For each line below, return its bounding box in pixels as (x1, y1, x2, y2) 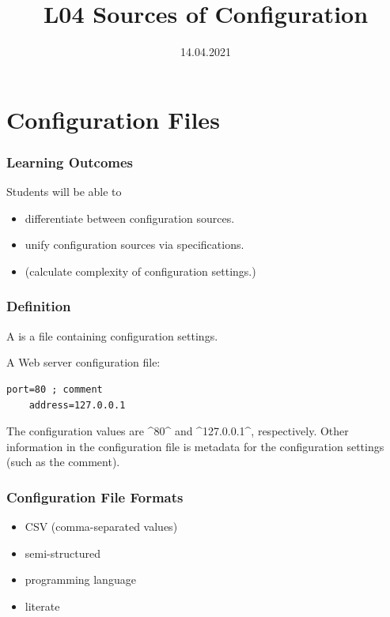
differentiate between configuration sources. (25, 209, 235, 226)
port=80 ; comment (6, 383, 103, 395)
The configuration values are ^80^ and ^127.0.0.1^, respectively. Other (6, 423, 349, 439)
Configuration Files (6, 103, 220, 135)
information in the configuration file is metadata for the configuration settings (6, 438, 384, 454)
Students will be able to (6, 183, 122, 200)
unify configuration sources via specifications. (25, 236, 244, 253)
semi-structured (25, 544, 100, 561)
